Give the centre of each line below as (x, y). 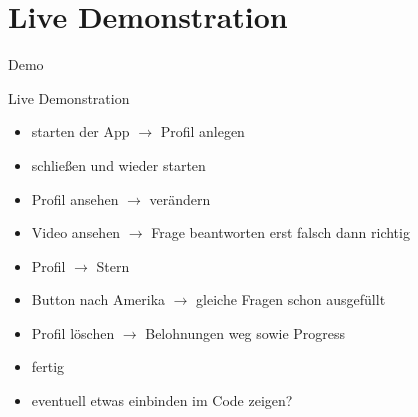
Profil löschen (73, 332)
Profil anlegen (202, 131)
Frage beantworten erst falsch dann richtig (280, 232)
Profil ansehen (75, 198)
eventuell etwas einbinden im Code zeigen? (162, 400)
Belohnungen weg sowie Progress (245, 332)
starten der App (80, 131)
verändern (180, 198)
